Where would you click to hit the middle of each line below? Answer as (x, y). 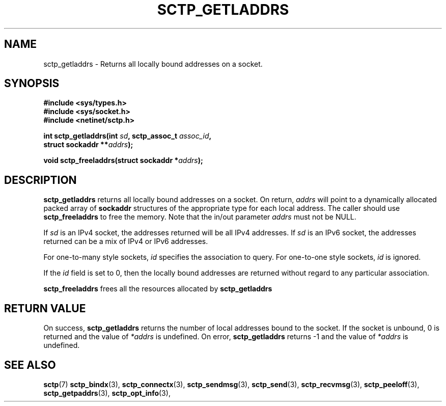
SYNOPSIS (32, 84)
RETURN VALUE (45, 308)
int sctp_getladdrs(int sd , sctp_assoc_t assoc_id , (128, 136)
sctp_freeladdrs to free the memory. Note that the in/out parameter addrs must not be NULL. (200, 217)
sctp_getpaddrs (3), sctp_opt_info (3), (107, 393)
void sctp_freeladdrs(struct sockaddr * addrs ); (123, 160)
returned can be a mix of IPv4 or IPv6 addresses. (126, 241)
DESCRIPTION (40, 180)
